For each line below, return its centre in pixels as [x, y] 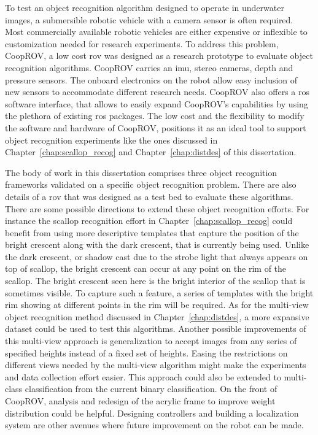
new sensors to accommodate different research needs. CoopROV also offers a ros [157, 92]
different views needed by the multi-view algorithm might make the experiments [156, 365]
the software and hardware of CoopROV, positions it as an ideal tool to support [156, 127]
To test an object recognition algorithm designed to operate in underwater [145, 7]
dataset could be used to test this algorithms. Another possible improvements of [156, 329]
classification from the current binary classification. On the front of [151, 389]
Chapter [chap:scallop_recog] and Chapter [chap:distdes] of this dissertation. [151, 152]
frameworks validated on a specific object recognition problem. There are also [151, 184]
